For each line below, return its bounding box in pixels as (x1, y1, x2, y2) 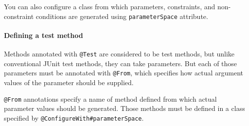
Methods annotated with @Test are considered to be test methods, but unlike (4, 49, 235, 59)
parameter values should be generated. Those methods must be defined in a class (4, 103, 245, 113)
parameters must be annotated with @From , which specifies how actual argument (4, 68, 243, 78)
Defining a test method (4, 30, 83, 40)
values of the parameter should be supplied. (4, 77, 134, 87)
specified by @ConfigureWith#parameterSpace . (4, 112, 144, 123)
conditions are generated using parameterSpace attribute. (36, 11, 208, 21)
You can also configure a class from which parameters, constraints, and (4, 1, 215, 11)
